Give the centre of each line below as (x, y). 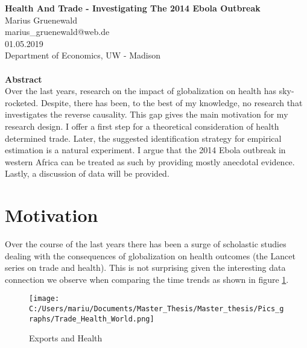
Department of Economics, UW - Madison (83, 55)
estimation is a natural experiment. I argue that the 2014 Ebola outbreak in (145, 150)
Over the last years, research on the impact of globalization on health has (141, 91)
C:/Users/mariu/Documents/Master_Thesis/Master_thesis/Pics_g (157, 309)
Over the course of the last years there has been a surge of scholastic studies (146, 244)
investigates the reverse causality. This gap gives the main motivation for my (147, 114)
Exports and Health (66, 338)
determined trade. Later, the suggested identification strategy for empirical (143, 138)
